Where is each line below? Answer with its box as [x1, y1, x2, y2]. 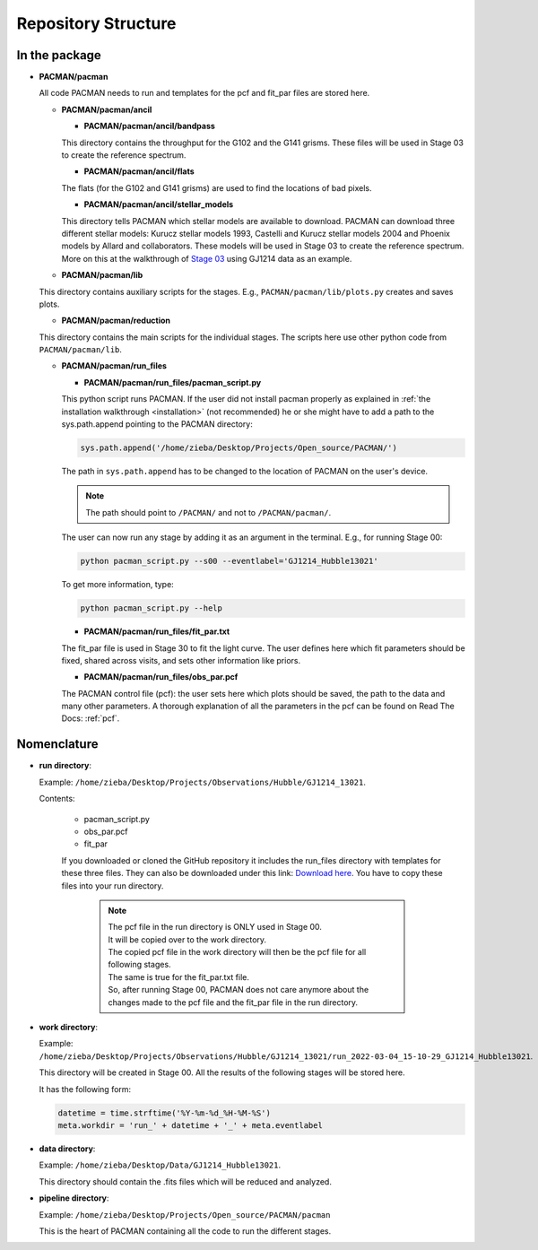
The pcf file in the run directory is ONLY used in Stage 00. [108, 922, 323, 933]
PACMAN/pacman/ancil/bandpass [83, 121, 215, 132]
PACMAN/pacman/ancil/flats [83, 166, 195, 177]
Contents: [39, 794, 75, 804]
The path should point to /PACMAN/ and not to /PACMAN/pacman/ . [85, 507, 332, 517]
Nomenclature [16, 736, 99, 752]
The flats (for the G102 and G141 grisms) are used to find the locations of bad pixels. [61, 182, 372, 193]
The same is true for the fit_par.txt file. [108, 971, 250, 982]
